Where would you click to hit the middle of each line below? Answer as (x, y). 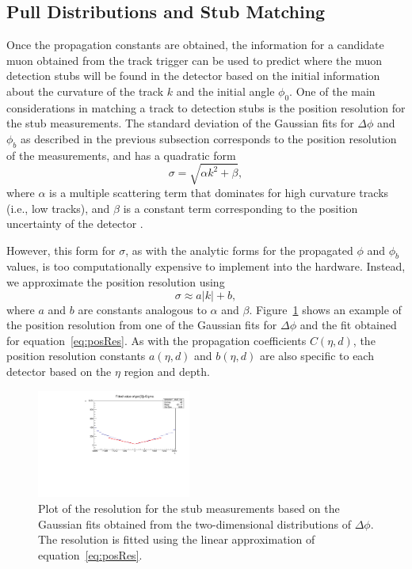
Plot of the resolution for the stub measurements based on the (189, 508)
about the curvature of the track (85, 91)
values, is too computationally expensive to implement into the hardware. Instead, (206, 266)
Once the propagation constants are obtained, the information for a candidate (195, 45)
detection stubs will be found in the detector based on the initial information (193, 76)
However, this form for (61, 250)
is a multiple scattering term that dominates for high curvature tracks (219, 192)
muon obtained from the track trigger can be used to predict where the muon (194, 60)
